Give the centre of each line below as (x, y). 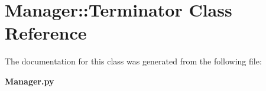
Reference (46, 33)
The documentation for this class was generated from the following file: (133, 61)
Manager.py (30, 81)
